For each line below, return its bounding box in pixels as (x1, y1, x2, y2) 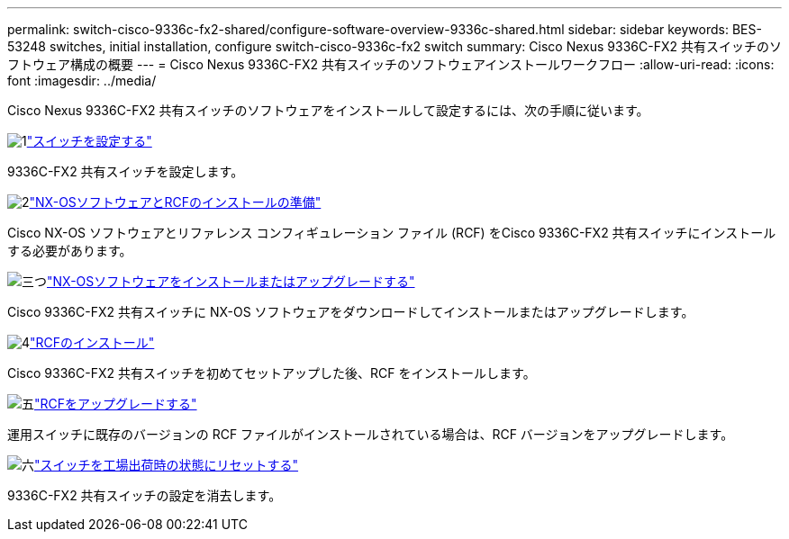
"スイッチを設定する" (26, 133, 152, 148)
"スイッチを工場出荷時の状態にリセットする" (34, 457, 299, 472)
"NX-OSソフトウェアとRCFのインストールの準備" (29, 194, 322, 210)
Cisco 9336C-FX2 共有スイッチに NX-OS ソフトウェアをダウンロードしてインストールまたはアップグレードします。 (7, 304, 694, 319)
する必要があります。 (7, 243, 132, 258)
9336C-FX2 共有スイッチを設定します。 (7, 164, 244, 179)
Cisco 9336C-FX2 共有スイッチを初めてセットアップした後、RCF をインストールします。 (7, 365, 536, 381)
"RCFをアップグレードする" (34, 396, 197, 411)
